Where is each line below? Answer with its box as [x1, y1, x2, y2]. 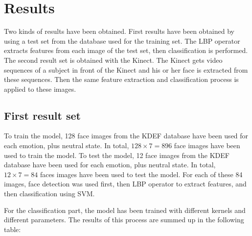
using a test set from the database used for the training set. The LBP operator [4, 35, 240, 46]
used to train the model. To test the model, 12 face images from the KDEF [4, 150, 229, 160]
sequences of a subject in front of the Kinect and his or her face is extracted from [4, 64, 248, 75]
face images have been [174, 140, 240, 151]
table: [4, 224, 21, 234]
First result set [4, 107, 81, 123]
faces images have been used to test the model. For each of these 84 [40, 169, 243, 179]
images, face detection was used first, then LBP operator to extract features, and [4, 179, 247, 189]
